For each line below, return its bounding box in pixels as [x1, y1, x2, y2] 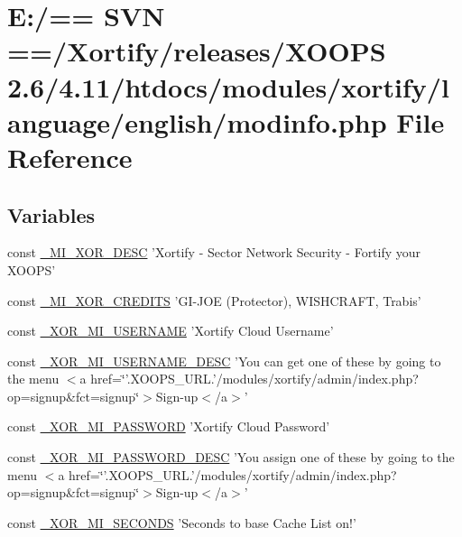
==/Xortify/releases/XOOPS [7, 32, 386, 69]
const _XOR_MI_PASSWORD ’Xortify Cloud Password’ [7, 417, 330, 436]
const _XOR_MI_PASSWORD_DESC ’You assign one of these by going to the [7, 448, 455, 467]
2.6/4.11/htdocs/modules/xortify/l [7, 68, 449, 105]
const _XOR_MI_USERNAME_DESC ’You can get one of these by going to [7, 351, 441, 370]
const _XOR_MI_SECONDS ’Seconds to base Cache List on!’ [7, 513, 356, 532]
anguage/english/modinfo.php [7, 103, 387, 140]
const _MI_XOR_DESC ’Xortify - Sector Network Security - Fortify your [7, 243, 421, 262]
